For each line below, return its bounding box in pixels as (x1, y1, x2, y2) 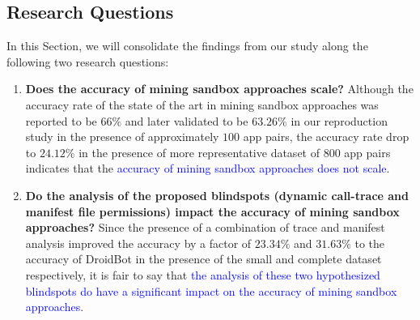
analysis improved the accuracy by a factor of (25, 234, 252, 251)
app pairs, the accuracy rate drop (243, 128, 409, 145)
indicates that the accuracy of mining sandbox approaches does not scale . (25, 160, 390, 177)
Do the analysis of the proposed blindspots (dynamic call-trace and (25, 186, 409, 203)
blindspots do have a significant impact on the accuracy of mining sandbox (25, 282, 397, 299)
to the (354, 234, 385, 251)
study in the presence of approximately (25, 128, 219, 145)
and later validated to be (125, 112, 248, 129)
